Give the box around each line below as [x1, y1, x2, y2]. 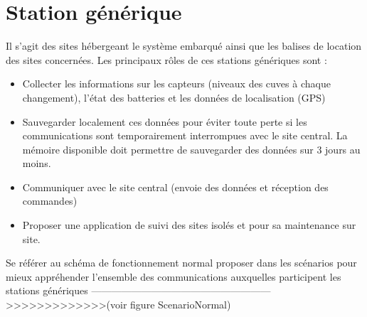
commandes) [22, 193, 78, 208]
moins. [22, 156, 51, 171]
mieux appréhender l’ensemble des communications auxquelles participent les [6, 269, 341, 284]
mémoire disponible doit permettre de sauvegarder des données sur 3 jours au [22, 141, 361, 156]
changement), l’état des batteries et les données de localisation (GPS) [22, 90, 326, 104]
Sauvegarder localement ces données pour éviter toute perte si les [22, 114, 307, 129]
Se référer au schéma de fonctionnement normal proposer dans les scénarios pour [6, 255, 357, 270]
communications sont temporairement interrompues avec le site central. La [22, 128, 348, 143]
